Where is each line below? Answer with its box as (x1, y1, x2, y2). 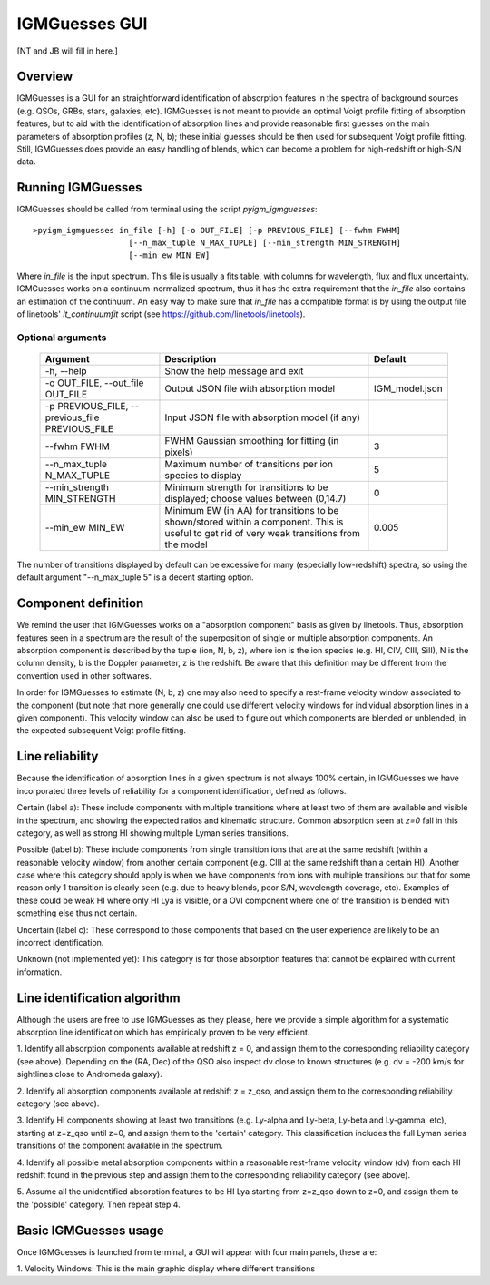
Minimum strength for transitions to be (164, 481, 328, 494)
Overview (16, 69, 73, 84)
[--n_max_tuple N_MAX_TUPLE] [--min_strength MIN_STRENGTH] (128, 238, 402, 249)
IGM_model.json (373, 382, 444, 395)
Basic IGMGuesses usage (16, 1222, 165, 1238)
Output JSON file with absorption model (164, 382, 336, 395)
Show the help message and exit (164, 365, 304, 377)
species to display (164, 469, 242, 481)
